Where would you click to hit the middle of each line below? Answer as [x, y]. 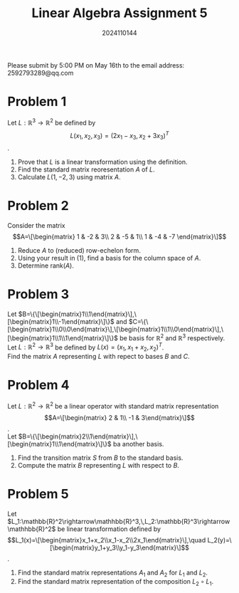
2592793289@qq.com [41, 73]
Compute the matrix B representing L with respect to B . [99, 465]
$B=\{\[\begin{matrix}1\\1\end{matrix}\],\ [78, 314]
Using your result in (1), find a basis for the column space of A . [109, 258]
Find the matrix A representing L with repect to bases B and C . [99, 356]
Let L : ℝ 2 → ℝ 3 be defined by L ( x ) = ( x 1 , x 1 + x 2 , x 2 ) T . [86, 347]
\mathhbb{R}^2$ [32, 529]
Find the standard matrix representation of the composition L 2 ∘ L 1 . [116, 583]
